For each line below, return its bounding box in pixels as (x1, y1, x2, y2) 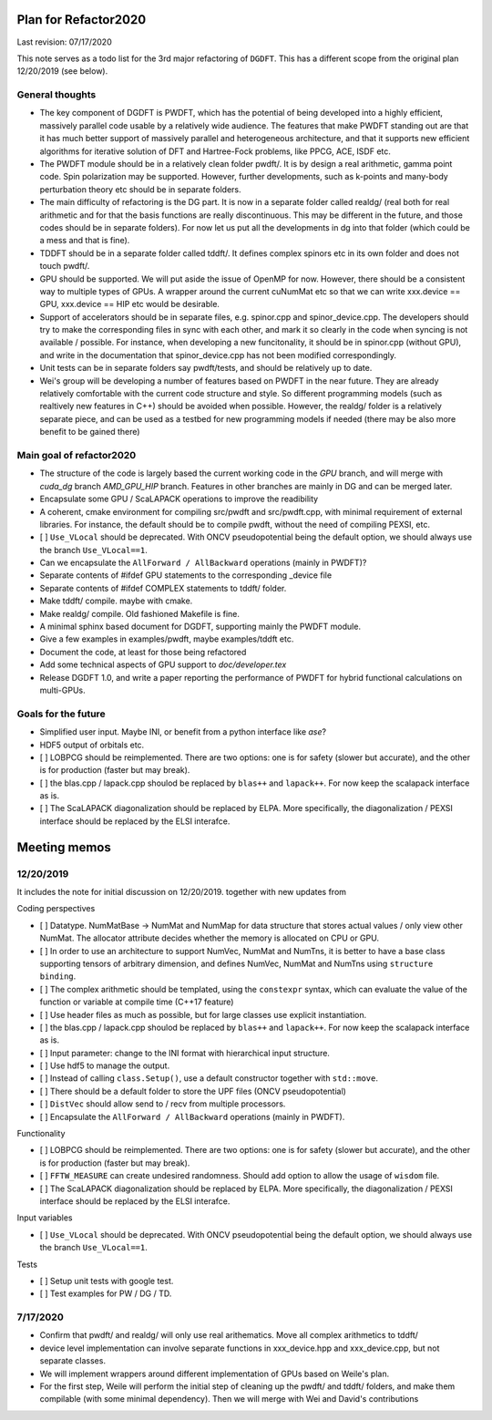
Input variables (16, 1212, 73, 1223)
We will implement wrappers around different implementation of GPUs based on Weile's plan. (39, 1368, 390, 1379)
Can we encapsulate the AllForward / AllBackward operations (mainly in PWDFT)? (39, 557, 367, 569)
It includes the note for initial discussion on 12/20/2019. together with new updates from (16, 887, 346, 898)
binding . (39, 971, 77, 982)
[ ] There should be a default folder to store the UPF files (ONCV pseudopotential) (39, 1086, 346, 1096)
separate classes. (39, 1355, 107, 1366)
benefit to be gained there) (39, 427, 140, 437)
